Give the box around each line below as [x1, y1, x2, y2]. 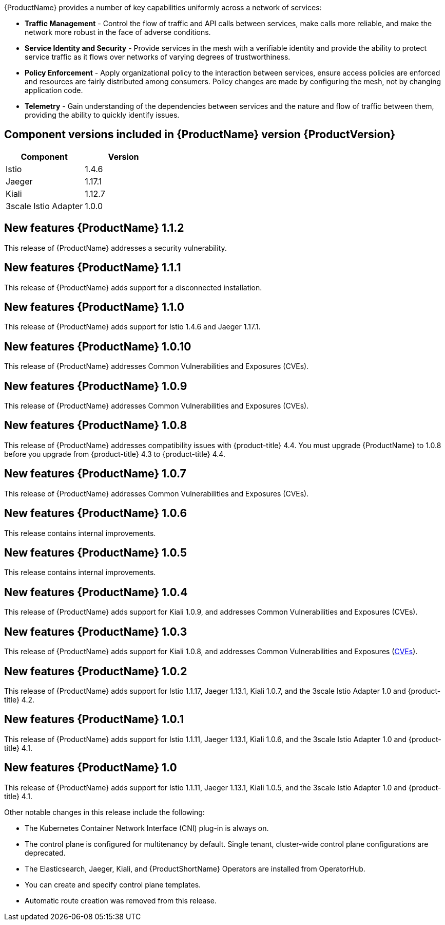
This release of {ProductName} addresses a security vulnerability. [4, 243, 227, 252]
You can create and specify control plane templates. [25, 880, 201, 889]
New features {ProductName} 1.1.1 [4, 261, 181, 274]
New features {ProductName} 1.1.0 [4, 300, 184, 313]
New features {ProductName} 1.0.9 [4, 379, 187, 393]
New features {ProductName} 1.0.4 [4, 585, 188, 599]
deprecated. [25, 848, 66, 857]
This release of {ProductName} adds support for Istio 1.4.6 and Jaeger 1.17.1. [4, 322, 261, 331]
